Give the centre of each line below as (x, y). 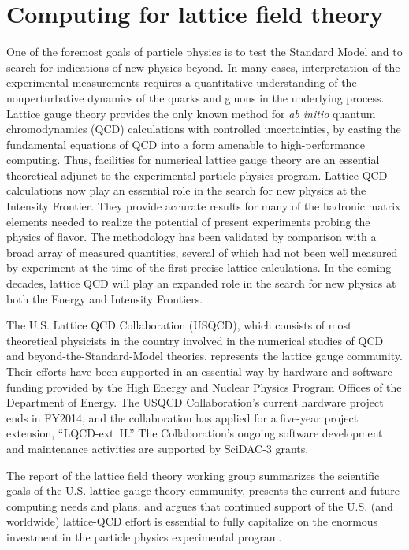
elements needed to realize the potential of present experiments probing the (188, 221)
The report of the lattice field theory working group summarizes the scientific (193, 475)
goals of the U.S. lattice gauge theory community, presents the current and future (203, 491)
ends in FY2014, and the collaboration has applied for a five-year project (182, 417)
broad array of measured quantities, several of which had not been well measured (202, 252)
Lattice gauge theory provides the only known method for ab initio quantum (191, 113)
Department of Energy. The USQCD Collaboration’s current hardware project (195, 402)
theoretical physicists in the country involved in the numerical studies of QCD (195, 340)
